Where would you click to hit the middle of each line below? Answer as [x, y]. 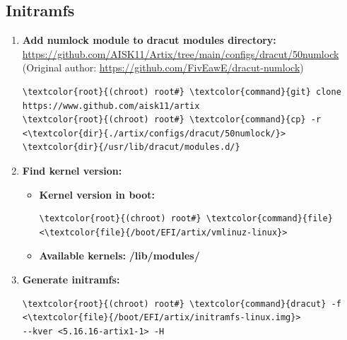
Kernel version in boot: [97, 194]
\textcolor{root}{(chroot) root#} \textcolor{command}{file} [186, 219]
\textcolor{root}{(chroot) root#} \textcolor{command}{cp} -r [172, 120]
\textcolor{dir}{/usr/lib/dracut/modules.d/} [131, 147]
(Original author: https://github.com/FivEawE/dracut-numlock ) [163, 68]
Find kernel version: [72, 170]
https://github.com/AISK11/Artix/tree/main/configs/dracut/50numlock [181, 53]
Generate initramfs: [71, 279]
